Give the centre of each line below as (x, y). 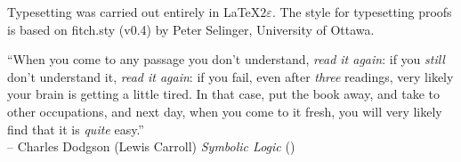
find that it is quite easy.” (76, 129)
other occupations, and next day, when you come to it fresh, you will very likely (225, 111)
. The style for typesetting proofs (362, 12)
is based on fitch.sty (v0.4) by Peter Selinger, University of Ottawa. (191, 29)
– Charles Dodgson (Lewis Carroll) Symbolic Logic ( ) (151, 146)
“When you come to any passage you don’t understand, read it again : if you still (226, 59)
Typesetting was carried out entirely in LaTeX (134, 12)
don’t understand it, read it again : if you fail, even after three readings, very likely (230, 76)
